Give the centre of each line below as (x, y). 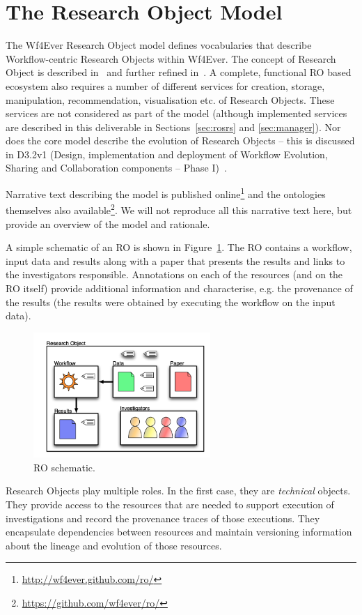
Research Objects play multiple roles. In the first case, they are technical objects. (178, 491)
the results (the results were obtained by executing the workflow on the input (171, 302)
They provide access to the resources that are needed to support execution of (170, 504)
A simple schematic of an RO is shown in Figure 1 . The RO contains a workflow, (179, 247)
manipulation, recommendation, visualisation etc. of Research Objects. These (170, 99)
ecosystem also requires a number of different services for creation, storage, (165, 85)
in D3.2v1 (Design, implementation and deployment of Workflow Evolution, (167, 154)
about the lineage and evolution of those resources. (114, 545)
